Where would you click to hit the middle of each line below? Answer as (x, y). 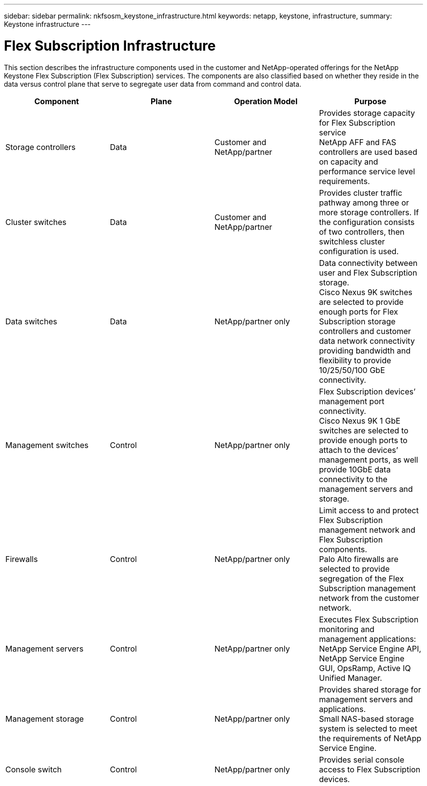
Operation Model (266, 101)
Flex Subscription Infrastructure (110, 46)
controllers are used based (368, 152)
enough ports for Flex (359, 311)
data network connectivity (367, 341)
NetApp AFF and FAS (358, 142)
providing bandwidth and (365, 350)
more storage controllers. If (369, 212)
